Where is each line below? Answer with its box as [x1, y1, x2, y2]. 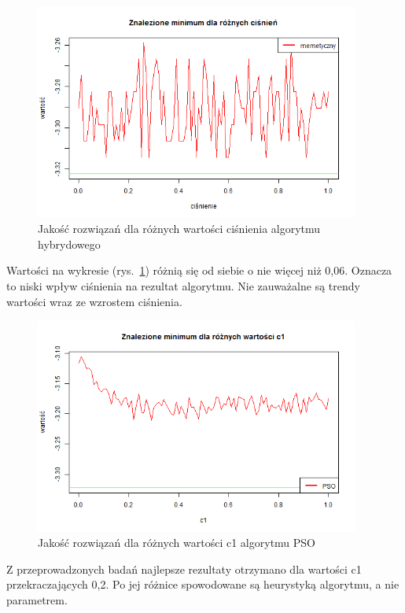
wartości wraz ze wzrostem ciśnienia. [6, 293, 182, 309]
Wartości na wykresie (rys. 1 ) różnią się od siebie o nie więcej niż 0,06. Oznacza [6, 262, 392, 279]
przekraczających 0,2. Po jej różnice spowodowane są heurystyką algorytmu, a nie [6, 576, 399, 593]
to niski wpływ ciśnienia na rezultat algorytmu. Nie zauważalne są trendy [6, 277, 360, 294]
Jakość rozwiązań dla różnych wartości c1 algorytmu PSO [38, 534, 316, 551]
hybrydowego [38, 235, 101, 252]
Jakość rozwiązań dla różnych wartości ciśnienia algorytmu [38, 220, 321, 237]
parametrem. [6, 592, 68, 607]
